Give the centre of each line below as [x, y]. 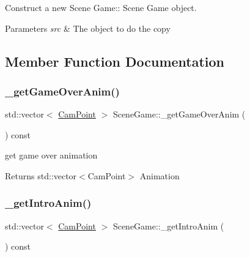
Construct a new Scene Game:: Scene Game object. [101, 7]
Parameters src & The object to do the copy [88, 28]
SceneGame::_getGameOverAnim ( [179, 114]
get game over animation [51, 155]
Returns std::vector [41, 175]
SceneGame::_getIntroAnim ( [168, 225]
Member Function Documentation [115, 61]
